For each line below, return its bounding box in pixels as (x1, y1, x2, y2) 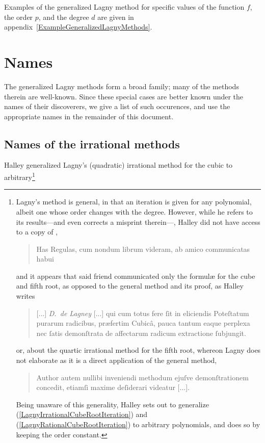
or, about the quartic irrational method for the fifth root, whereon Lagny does (16, 345, 261, 355)
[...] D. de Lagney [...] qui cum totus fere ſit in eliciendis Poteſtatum (36, 307, 249, 318)
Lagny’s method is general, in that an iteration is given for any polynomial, (16, 196, 252, 207)
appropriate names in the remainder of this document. (4, 111, 174, 121)
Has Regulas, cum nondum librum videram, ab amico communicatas (36, 243, 250, 254)
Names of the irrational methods (4, 136, 180, 151)
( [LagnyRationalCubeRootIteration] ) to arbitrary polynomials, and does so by (16, 419, 260, 430)
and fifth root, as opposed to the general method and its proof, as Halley (16, 280, 244, 291)
